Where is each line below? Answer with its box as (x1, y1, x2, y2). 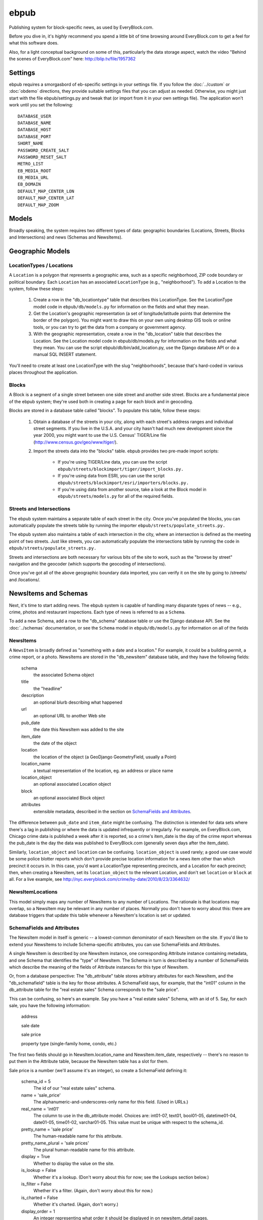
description (21, 692, 44, 698)
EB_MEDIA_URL (18, 175, 49, 181)
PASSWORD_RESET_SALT (18, 154, 67, 160)
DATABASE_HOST (18, 127, 51, 133)
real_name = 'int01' (21, 1106, 59, 1112)
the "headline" (33, 686, 63, 691)
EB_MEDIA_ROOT (18, 168, 51, 173)
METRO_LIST (18, 161, 44, 167)
